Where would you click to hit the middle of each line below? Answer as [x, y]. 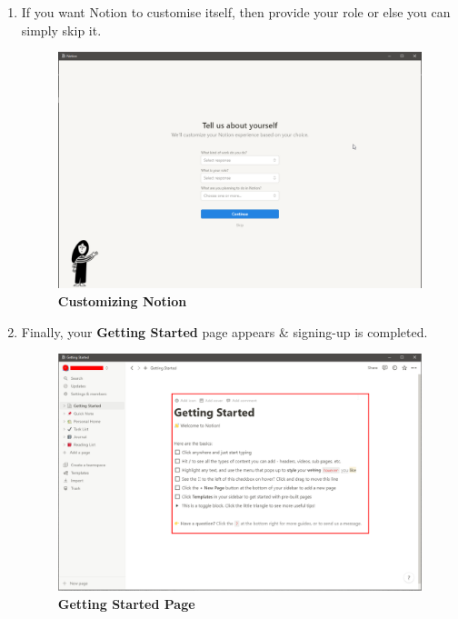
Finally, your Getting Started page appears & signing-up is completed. [224, 331]
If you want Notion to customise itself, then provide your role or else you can [236, 12]
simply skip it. [61, 30]
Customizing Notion [122, 301]
